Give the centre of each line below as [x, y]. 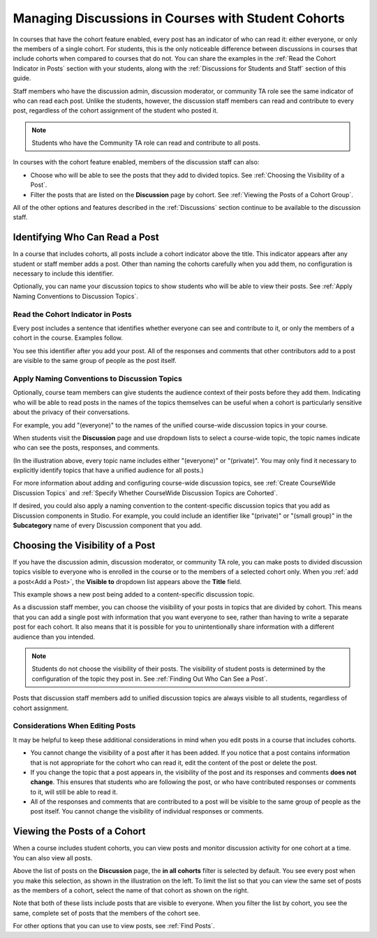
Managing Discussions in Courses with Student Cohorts [179, 18]
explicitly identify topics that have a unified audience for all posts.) [108, 470]
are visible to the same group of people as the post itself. [95, 361]
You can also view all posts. [53, 858]
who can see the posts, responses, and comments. [86, 448]
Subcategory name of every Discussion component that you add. [108, 525]
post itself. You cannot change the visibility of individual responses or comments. [147, 811]
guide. [22, 78]
